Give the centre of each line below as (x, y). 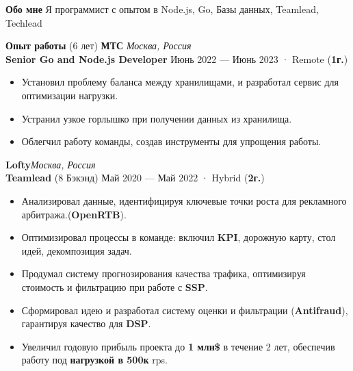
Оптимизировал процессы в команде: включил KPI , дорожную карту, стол (179, 237)
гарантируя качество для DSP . (86, 323)
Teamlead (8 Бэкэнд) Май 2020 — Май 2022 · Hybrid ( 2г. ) (135, 178)
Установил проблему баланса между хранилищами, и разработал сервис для (180, 82)
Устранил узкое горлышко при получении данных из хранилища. (157, 118)
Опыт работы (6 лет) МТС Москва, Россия (99, 46)
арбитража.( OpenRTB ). (74, 214)
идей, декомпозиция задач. (77, 250)
